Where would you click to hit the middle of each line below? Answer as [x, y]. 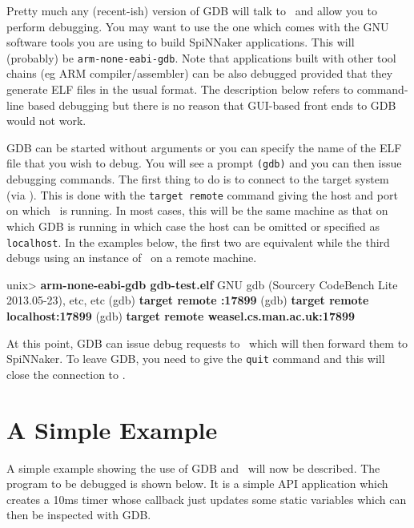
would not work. [46, 121]
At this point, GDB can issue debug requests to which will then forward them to [207, 343]
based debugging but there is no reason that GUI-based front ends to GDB [212, 105]
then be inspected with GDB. [79, 515]
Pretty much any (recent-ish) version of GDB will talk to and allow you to [192, 10]
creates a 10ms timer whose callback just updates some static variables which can [207, 499]
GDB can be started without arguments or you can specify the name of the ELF [204, 147]
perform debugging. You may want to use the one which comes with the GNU [198, 26]
